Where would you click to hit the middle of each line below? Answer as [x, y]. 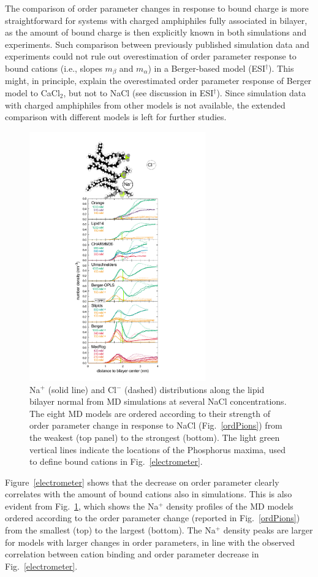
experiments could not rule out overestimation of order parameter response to [151, 56]
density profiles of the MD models [230, 506]
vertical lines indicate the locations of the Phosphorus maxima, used [157, 449]
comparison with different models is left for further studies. [116, 117]
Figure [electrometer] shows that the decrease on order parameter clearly [142, 482]
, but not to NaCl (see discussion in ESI [138, 93]
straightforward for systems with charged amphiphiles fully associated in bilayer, [156, 20]
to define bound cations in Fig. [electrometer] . [116, 461]
